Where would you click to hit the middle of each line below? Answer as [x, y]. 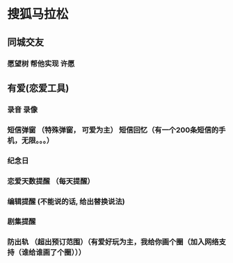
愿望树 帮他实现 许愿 [41, 63]
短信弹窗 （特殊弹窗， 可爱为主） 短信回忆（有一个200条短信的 [113, 130]
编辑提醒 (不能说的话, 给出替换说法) [66, 201]
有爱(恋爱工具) [38, 88]
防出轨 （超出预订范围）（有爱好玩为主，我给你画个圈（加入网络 [113, 242]
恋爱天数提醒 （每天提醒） [51, 181]
